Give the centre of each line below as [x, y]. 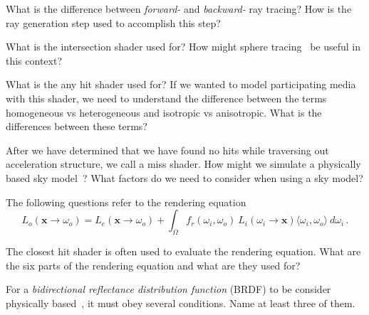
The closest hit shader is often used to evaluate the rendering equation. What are [183, 251]
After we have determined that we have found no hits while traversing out [167, 150]
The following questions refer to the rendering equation [126, 202]
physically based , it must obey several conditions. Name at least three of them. [181, 303]
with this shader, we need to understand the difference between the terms [166, 98]
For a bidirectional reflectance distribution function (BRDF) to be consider [168, 289]
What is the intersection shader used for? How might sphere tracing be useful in [183, 47]
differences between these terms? [77, 126]
